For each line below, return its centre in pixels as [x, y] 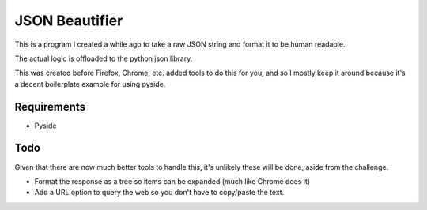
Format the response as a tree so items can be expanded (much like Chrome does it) [172, 181]
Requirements [50, 107]
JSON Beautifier [69, 21]
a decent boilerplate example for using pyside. [90, 84]
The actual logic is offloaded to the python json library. [104, 58]
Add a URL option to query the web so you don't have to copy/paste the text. [159, 193]
